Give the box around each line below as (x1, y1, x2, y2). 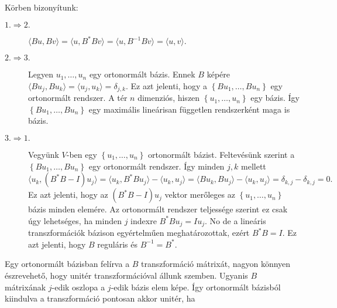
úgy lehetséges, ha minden (28, 214, 122, 226)
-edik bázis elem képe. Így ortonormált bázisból (111, 280, 281, 293)
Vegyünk (28, 148, 59, 160)
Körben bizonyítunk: (5, 1, 78, 13)
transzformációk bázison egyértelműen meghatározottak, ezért (28, 226, 250, 239)
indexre (130, 214, 157, 226)
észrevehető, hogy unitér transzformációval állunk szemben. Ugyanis (5, 269, 248, 281)
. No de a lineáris (205, 214, 266, 226)
